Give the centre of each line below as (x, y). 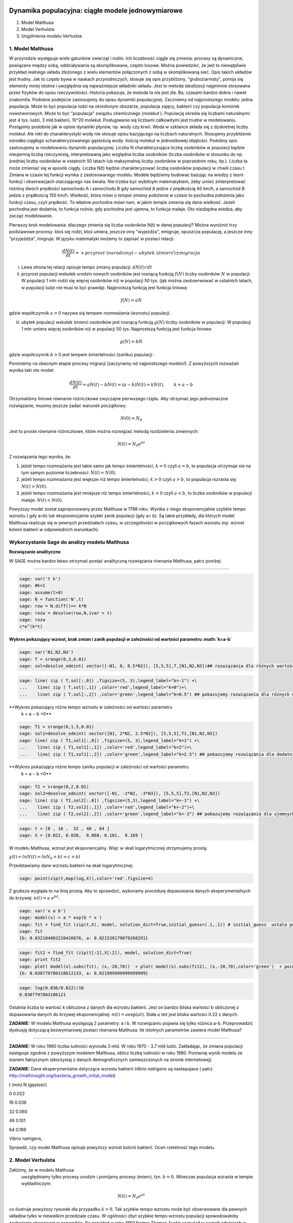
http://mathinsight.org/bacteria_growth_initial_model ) (62, 1076)
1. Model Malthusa (31, 49)
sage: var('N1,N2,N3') (46, 652)
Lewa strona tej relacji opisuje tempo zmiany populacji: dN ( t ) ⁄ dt (87, 267)
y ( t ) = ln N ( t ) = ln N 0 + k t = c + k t (45, 857)
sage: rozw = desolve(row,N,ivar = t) (66, 613)
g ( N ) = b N (131, 342)
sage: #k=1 (32, 586)
